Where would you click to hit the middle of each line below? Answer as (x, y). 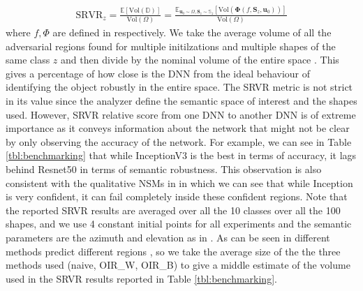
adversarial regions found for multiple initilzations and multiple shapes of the (171, 46)
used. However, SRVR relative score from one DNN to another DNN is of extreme (181, 114)
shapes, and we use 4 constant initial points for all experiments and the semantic (179, 224)
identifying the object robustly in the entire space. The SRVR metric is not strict (179, 87)
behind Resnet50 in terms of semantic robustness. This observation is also (164, 169)
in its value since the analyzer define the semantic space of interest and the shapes (181, 100)
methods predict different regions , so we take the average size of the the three (173, 251)
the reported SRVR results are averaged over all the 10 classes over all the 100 (173, 210)
